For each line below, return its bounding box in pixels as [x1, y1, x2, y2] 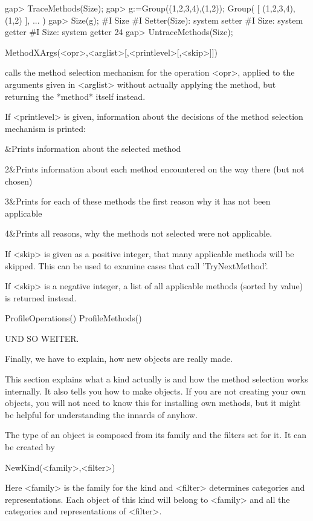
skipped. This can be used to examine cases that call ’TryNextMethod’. [5, 259, 268, 272]
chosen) [5, 174, 33, 187]
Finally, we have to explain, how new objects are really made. [5, 352, 233, 365]
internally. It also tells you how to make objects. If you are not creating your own [5, 384, 306, 397]
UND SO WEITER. [5, 332, 79, 344]
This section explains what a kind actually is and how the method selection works [5, 373, 308, 385]
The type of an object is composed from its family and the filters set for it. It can [5, 428, 307, 441]
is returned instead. [5, 291, 77, 304]
